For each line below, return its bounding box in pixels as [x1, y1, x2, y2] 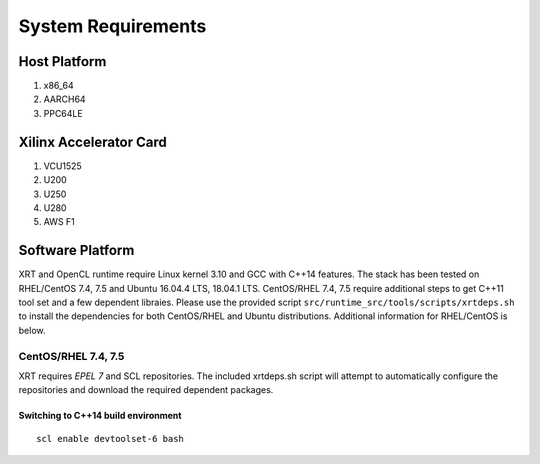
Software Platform [18, 242, 135, 259]
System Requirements [18, 15, 207, 37]
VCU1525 [43, 160, 82, 172]
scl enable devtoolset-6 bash [36, 433, 185, 444]
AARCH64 [43, 93, 86, 105]
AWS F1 [43, 216, 75, 228]
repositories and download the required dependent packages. [18, 384, 274, 396]
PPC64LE [43, 107, 84, 119]
